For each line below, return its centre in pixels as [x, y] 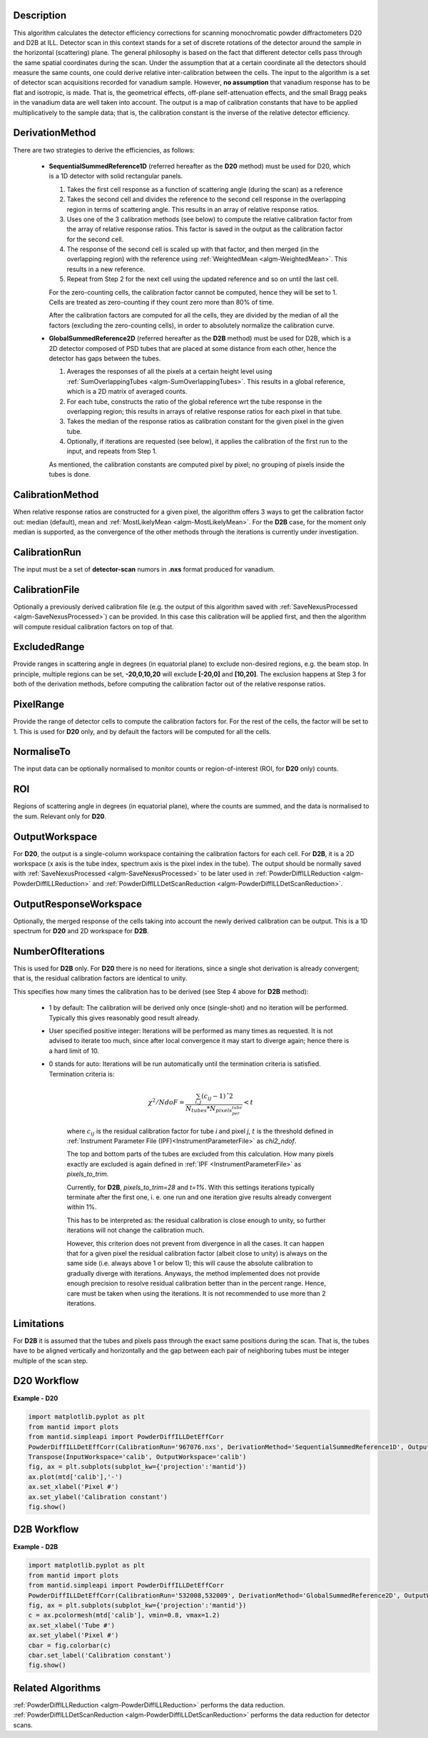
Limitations [39, 1323]
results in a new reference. [106, 269]
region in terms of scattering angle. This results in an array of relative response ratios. [193, 209]
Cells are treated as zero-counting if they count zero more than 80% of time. [162, 303]
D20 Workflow [46, 1381]
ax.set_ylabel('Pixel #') [73, 1635]
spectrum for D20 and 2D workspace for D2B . [81, 931]
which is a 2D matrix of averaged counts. [127, 392]
